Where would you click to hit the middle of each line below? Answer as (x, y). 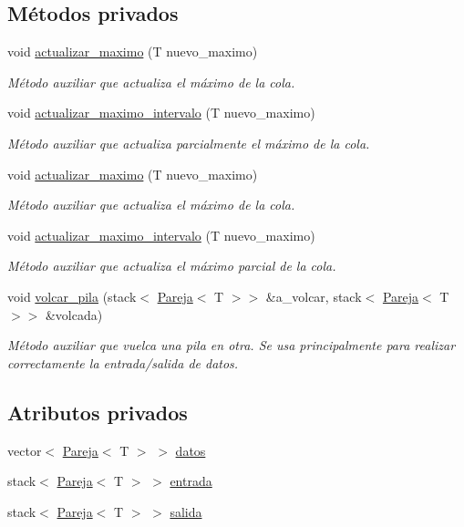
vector (25, 450)
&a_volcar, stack (314, 296)
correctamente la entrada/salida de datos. (123, 362)
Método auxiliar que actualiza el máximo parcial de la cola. (172, 266)
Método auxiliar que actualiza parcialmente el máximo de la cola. (189, 143)
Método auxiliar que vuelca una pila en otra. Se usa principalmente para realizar (232, 345)
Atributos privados (98, 412)
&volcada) (74, 314)
